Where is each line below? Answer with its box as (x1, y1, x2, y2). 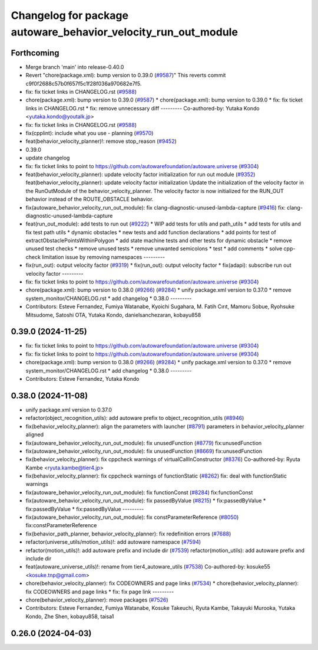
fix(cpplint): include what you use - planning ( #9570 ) (25, 129, 154, 136)
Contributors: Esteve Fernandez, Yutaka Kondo (25, 375, 140, 383)
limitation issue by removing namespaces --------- (42, 253, 165, 260)
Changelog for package (11, 9, 129, 22)
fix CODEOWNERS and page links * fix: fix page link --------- (25, 588, 174, 595)
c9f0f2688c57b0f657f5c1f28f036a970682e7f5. (25, 80, 142, 87)
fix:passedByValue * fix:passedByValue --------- (25, 505, 144, 512)
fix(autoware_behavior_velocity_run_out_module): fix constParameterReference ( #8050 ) (25, 514, 239, 521)
